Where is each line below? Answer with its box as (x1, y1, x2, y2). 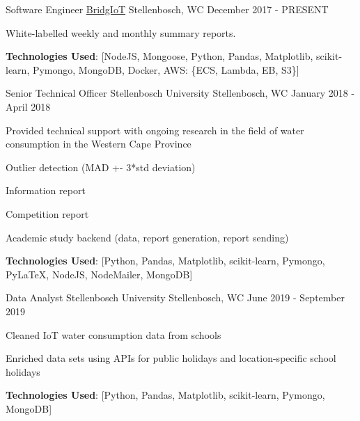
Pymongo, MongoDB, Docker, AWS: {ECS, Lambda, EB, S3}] (32, 62, 299, 77)
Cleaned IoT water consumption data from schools (6, 327, 221, 342)
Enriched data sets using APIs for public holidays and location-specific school (6, 351, 336, 365)
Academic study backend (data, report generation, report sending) (6, 230, 289, 244)
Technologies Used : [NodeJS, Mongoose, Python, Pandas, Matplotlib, (6, 49, 313, 63)
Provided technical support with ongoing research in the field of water (6, 122, 304, 137)
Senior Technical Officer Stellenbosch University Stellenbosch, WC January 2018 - (6, 86, 355, 100)
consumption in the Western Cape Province (6, 136, 191, 151)
